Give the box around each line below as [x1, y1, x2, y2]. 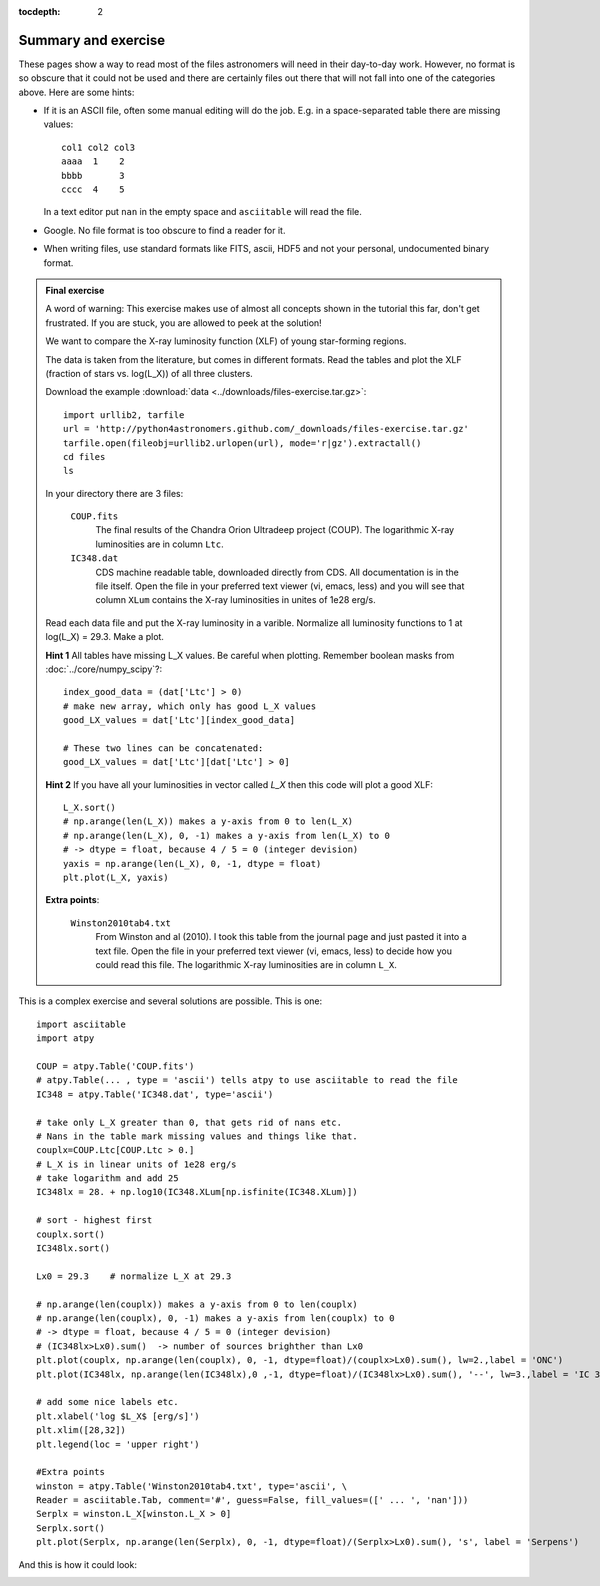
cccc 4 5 [61, 184, 125, 195]
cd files [63, 451, 106, 462]
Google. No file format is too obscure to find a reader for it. [43, 224, 286, 236]
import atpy [36, 1033, 95, 1044]
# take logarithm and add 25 [36, 1173, 179, 1184]
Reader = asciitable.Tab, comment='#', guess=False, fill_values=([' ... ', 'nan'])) [36, 1495, 469, 1506]
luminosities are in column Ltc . [95, 538, 224, 550]
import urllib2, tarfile [63, 409, 185, 420]
